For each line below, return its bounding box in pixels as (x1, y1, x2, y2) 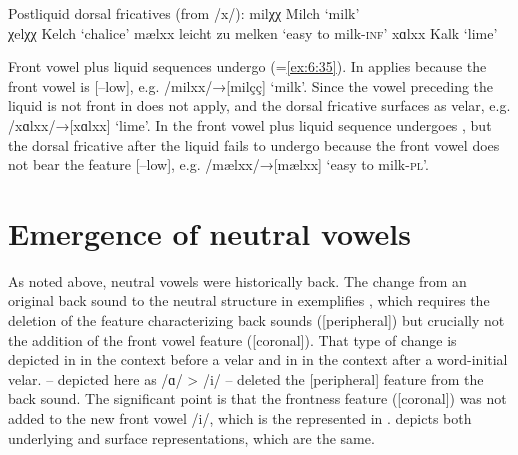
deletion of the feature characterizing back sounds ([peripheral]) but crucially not (8, 310, 505, 331)
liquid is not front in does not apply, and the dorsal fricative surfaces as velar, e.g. (8, 95, 511, 116)
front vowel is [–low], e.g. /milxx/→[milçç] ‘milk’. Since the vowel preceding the (8, 75, 494, 96)
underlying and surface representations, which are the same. (8, 427, 375, 448)
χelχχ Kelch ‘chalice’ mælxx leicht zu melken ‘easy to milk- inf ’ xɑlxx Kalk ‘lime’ (8, 22, 498, 43)
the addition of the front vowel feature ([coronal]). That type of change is (8, 329, 457, 350)
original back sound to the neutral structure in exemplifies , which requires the (8, 290, 490, 311)
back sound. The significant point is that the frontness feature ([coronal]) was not (8, 388, 507, 409)
